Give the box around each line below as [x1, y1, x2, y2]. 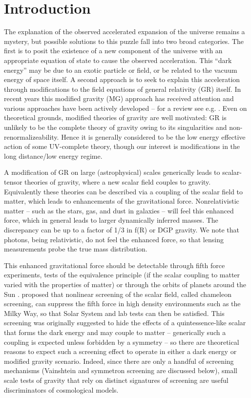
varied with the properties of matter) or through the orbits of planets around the [4, 279, 247, 289]
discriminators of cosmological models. [4, 384, 119, 395]
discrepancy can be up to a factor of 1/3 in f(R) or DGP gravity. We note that [4, 225, 239, 234]
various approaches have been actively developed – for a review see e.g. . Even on [4, 103, 247, 113]
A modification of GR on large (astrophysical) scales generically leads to [4, 167, 220, 177]
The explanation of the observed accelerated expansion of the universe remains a [4, 26, 245, 37]
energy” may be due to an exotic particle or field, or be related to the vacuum [4, 64, 237, 75]
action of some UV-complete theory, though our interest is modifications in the [4, 141, 240, 151]
